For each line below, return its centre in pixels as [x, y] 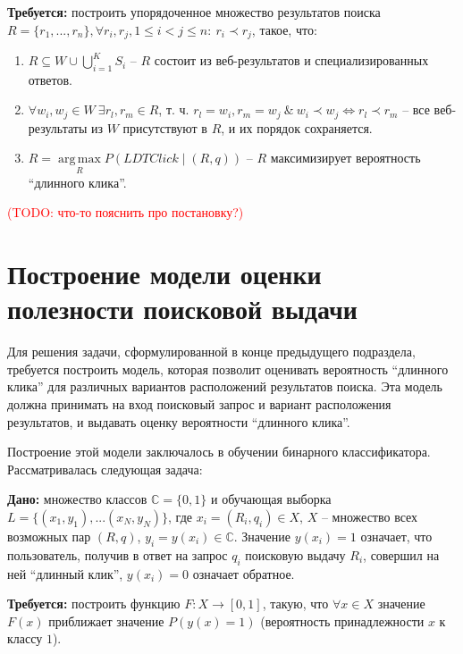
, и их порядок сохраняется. [297, 127]
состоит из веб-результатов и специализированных [291, 60]
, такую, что [295, 604]
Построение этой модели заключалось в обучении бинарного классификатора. [219, 452]
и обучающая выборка [271, 499]
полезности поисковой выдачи [182, 309]
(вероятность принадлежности [342, 620]
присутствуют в [165, 127]
